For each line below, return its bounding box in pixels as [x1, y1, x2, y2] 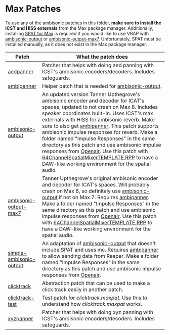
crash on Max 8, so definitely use [42, 187, 121, 195]
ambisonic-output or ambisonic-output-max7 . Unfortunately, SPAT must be [5, 36, 161, 42]
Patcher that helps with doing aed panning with [42, 62, 154, 69]
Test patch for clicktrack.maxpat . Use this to [42, 294, 148, 301]
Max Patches [5, 3, 61, 15]
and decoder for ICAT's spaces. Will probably [42, 181, 150, 188]
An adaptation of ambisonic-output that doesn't [42, 240, 156, 247]
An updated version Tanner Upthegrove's [42, 90, 140, 98]
